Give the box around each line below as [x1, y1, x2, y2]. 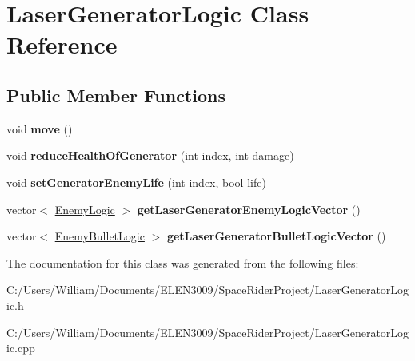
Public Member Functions [6, 82, 225, 107]
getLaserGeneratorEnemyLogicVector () [137, 200, 361, 217]
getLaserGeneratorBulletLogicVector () [166, 228, 386, 244]
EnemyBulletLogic [54, 228, 145, 244]
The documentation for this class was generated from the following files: [6, 254, 359, 271]
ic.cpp [6, 339, 35, 356]
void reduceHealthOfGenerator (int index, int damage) [6, 147, 294, 164]
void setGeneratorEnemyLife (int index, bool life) [6, 173, 266, 190]
